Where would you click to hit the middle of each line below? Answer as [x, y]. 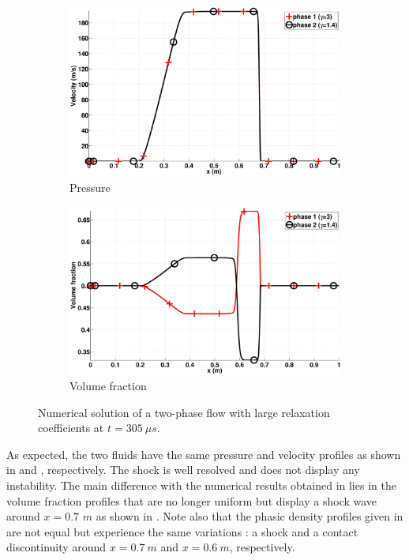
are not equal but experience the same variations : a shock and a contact [182, 531]
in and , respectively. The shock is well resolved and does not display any [183, 470]
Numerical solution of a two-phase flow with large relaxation [184, 412]
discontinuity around [56, 547]
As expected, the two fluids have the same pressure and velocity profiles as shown [204, 454]
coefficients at [71, 428]
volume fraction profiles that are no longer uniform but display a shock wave [192, 500]
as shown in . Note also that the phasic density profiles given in [250, 516]
